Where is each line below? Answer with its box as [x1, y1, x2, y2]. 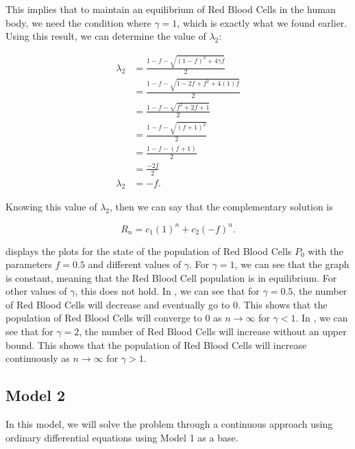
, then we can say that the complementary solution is [110, 199, 333, 214]
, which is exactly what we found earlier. [177, 15, 347, 29]
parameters [5, 257, 52, 271]
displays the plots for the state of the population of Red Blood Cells [5, 243, 292, 258]
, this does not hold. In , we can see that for [75, 284, 260, 298]
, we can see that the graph [234, 257, 350, 271]
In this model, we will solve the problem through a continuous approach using [5, 417, 333, 431]
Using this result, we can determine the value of [5, 29, 206, 43]
